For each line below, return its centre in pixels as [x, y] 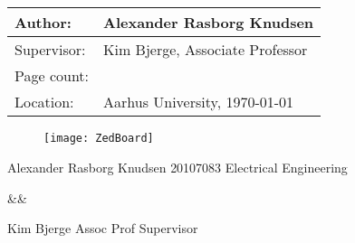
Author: [43, 23]
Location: [44, 102]
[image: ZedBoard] [99, 139]
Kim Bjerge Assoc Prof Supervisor [103, 228]
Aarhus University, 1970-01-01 [199, 102]
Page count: [52, 76]
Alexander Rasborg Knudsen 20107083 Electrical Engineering [177, 168]
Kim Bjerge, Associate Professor [206, 50]
